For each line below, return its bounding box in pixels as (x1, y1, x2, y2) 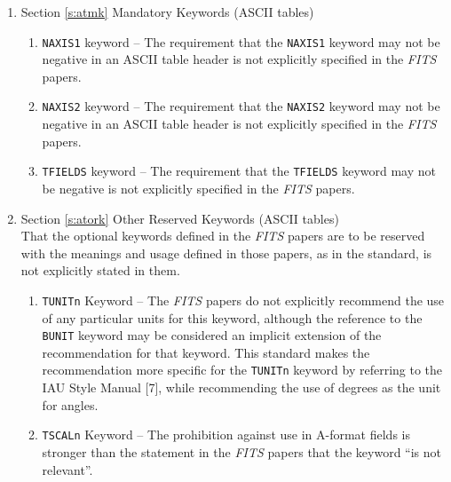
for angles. (42, 395, 99, 414)
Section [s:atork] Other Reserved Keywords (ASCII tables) (20, 209, 339, 227)
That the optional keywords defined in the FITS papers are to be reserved (20, 226, 425, 245)
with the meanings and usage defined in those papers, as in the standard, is (20, 243, 432, 262)
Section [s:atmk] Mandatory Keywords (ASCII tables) (20, 3, 314, 20)
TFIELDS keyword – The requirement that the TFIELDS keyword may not (42, 162, 436, 180)
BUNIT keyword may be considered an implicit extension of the (42, 326, 382, 344)
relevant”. (42, 460, 93, 478)
